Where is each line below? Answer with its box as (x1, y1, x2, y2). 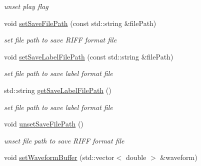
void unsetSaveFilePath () (4, 118, 83, 129)
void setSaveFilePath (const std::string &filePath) (4, 17, 156, 28)
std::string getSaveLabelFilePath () (4, 84, 111, 95)
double (125, 152, 146, 162)
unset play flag (4, 1, 48, 11)
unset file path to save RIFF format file (4, 135, 124, 145)
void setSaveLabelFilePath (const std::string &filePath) (4, 51, 173, 61)
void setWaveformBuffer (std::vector (4, 152, 114, 162)
